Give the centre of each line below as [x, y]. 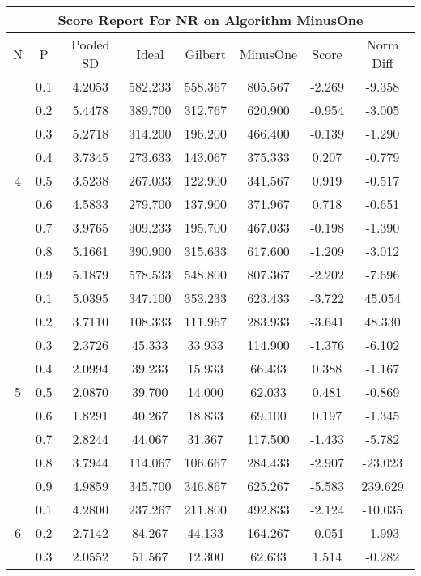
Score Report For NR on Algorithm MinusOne [210, 20]
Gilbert [205, 53]
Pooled [91, 44]
